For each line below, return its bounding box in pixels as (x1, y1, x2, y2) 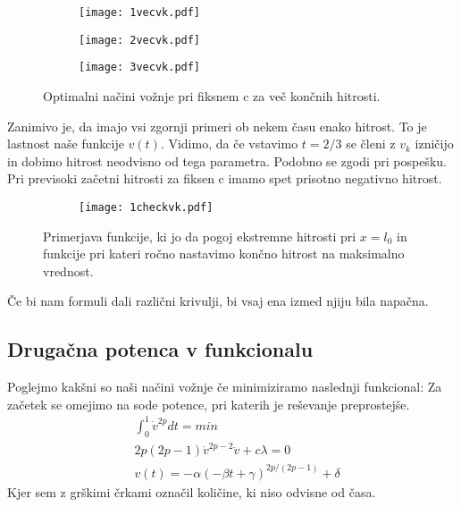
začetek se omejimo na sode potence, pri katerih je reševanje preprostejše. (7, 394, 410, 413)
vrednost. (43, 261, 94, 280)
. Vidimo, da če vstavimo (160, 134, 298, 153)
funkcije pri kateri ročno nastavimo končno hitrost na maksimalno (43, 244, 405, 263)
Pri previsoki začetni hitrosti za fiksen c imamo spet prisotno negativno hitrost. (7, 169, 442, 188)
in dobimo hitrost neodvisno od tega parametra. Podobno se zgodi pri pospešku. (7, 151, 447, 170)
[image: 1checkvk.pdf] (79, 200, 214, 214)
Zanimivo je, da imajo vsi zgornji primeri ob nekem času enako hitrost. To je (7, 116, 427, 135)
